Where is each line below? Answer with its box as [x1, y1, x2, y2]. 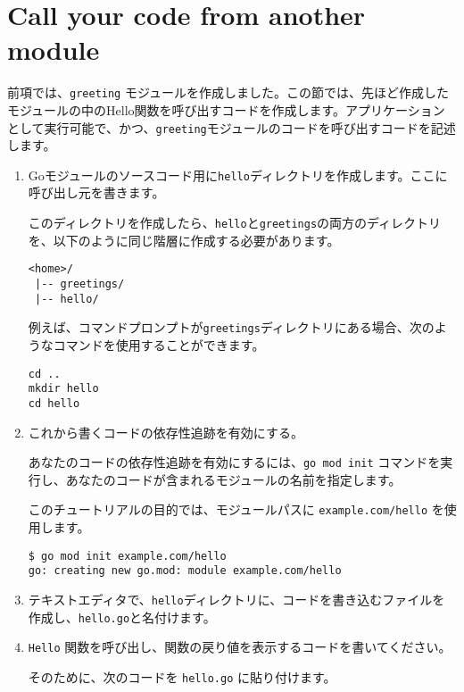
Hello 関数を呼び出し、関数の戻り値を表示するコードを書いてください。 [28, 638, 452, 656]
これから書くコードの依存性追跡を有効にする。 [28, 422, 303, 441]
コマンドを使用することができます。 [53, 335, 265, 354]
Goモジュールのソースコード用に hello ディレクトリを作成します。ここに [28, 165, 448, 184]
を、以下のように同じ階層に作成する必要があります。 [28, 230, 340, 249]
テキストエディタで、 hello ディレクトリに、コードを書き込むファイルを [28, 589, 445, 608]
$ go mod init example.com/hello [28, 549, 227, 563]
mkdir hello [28, 382, 99, 396]
